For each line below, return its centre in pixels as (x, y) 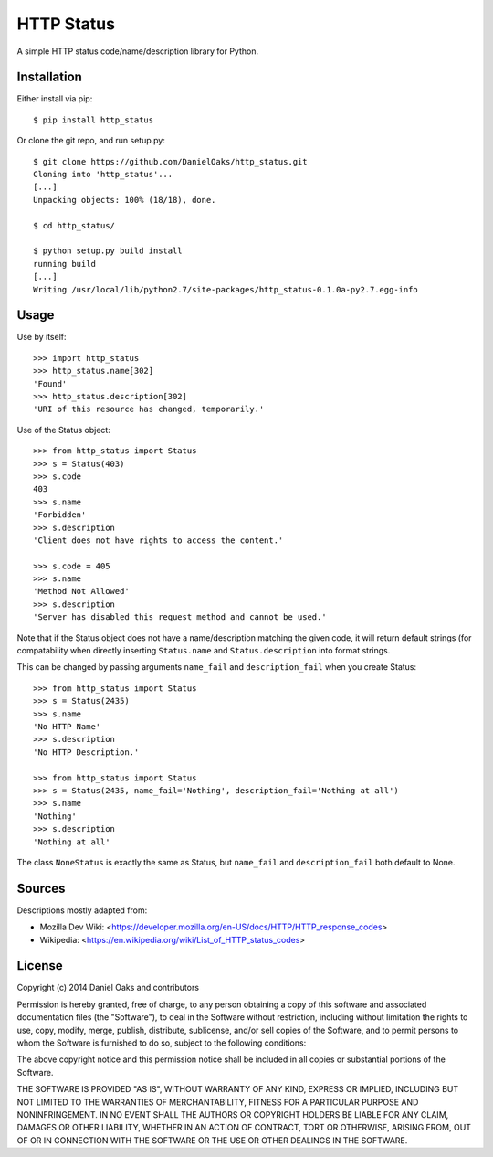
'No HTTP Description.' (86, 752)
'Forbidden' (60, 515)
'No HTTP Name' (67, 726)
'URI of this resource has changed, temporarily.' (149, 409)
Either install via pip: (55, 99)
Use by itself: (42, 337)
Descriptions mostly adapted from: (82, 910)
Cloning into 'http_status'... (103, 175)
